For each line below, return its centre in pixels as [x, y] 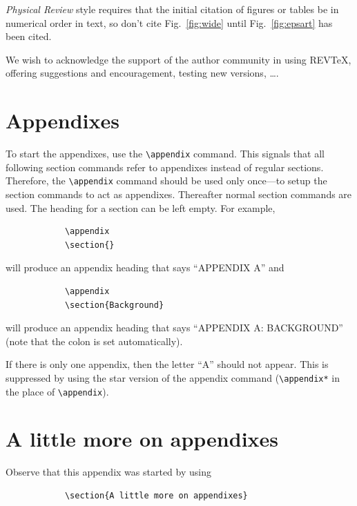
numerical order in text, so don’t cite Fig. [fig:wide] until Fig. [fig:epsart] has [169, 22]
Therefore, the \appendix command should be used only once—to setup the [166, 181]
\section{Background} [114, 305]
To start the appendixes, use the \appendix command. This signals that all [165, 154]
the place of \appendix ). [57, 391]
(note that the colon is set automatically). [94, 341]
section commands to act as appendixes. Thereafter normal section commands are [179, 194]
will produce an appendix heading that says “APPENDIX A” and [145, 267]
